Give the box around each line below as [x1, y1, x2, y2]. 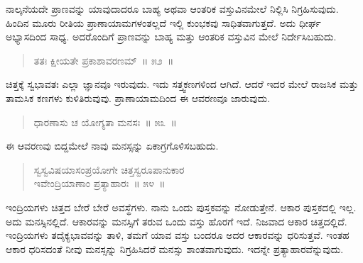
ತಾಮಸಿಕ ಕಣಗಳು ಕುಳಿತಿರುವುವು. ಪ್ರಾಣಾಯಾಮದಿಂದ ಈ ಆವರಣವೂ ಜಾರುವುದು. [6, 90, 271, 105]
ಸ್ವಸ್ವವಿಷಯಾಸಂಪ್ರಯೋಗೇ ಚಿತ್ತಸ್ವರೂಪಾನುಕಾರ [33, 162, 185, 177]
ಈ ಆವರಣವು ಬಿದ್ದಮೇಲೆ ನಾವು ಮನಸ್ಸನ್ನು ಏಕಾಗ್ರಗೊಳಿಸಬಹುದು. [6, 138, 219, 153]
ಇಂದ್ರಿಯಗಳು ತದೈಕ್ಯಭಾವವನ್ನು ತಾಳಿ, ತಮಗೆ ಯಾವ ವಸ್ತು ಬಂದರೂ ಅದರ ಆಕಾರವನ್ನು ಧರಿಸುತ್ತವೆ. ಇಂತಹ [6, 228, 350, 242]
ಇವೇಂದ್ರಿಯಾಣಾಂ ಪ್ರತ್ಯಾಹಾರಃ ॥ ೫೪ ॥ [33, 176, 166, 191]
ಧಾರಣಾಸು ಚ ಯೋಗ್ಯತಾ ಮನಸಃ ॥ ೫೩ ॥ [33, 114, 177, 129]
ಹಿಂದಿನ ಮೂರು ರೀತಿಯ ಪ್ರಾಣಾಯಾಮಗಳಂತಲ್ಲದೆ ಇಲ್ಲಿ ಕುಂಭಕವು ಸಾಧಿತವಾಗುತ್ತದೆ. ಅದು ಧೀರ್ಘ [6, 15, 321, 30]
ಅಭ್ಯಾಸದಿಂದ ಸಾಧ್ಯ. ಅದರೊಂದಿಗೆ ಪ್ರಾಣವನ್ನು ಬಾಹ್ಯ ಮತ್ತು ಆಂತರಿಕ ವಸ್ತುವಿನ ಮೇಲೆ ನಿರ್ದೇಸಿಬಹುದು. [6, 29, 337, 44]
